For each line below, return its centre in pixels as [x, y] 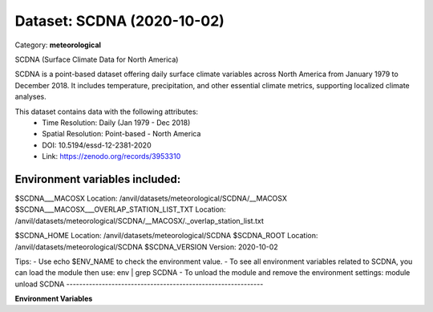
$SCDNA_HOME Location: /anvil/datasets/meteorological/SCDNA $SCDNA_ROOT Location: [166, 236]
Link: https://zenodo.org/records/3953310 [111, 156]
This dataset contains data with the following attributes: [107, 111]
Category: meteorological [58, 45]
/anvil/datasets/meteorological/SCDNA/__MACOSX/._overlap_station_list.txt [140, 221]
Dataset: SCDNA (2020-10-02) [119, 21]
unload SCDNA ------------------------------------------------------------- [139, 284]
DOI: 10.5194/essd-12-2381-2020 [97, 145]
